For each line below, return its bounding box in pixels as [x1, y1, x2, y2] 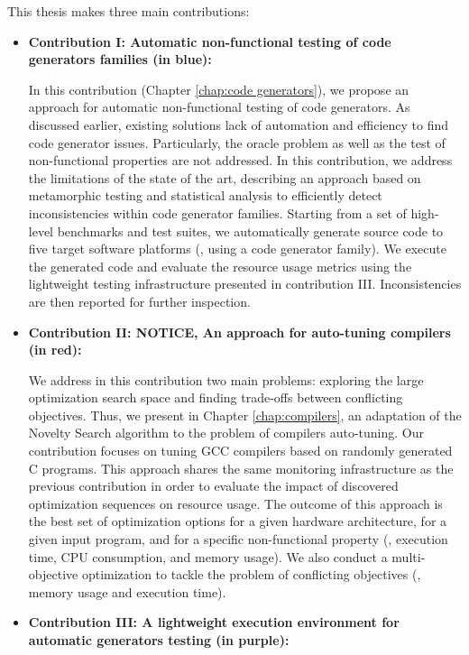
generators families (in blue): [28, 50, 212, 69]
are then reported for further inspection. [28, 291, 251, 310]
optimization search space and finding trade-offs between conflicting [28, 388, 403, 407]
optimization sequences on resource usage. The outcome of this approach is [28, 494, 443, 512]
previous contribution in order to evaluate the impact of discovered [28, 476, 399, 495]
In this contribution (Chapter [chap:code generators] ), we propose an [28, 79, 409, 98]
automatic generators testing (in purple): [28, 631, 290, 649]
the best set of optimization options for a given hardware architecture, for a [28, 512, 447, 530]
